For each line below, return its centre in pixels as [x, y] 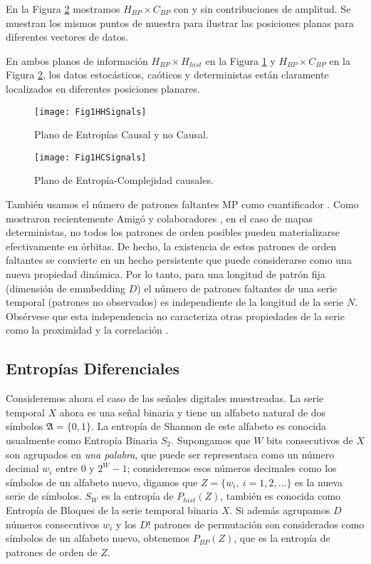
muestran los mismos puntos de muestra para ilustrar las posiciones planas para [180, 22]
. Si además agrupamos [280, 509]
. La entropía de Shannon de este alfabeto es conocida [209, 426]
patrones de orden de [52, 552]
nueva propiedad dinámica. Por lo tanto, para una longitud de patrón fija [166, 274]
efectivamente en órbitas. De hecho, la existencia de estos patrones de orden [171, 246]
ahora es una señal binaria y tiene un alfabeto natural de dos [193, 412]
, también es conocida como [281, 496]
